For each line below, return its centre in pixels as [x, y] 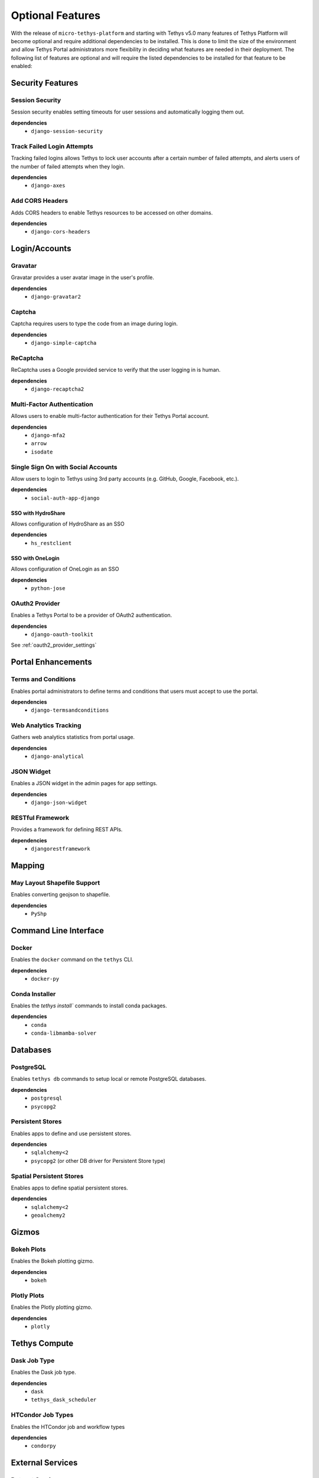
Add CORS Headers [39, 201]
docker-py [45, 979]
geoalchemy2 [48, 1216]
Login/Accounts [41, 249]
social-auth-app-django [65, 498]
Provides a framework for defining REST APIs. [67, 829]
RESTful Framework [40, 818]
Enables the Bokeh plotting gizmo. [53, 1261]
